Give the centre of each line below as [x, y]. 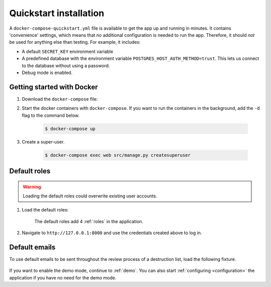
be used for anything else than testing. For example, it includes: [75, 42]
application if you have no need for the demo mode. [63, 277]
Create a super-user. [43, 141]
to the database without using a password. [66, 65]
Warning [32, 187]
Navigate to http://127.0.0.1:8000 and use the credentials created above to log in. [112, 233]
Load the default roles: [45, 210]
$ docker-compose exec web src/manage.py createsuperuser [118, 155]
